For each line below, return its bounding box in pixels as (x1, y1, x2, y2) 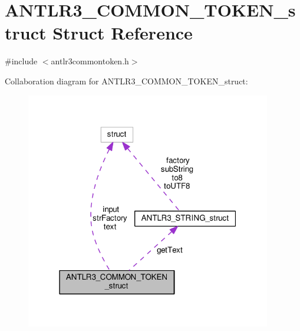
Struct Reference (52, 21, 193, 45)
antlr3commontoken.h (51, 55, 129, 67)
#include (5, 55, 38, 67)
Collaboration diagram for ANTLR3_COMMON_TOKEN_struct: (5, 74, 248, 87)
